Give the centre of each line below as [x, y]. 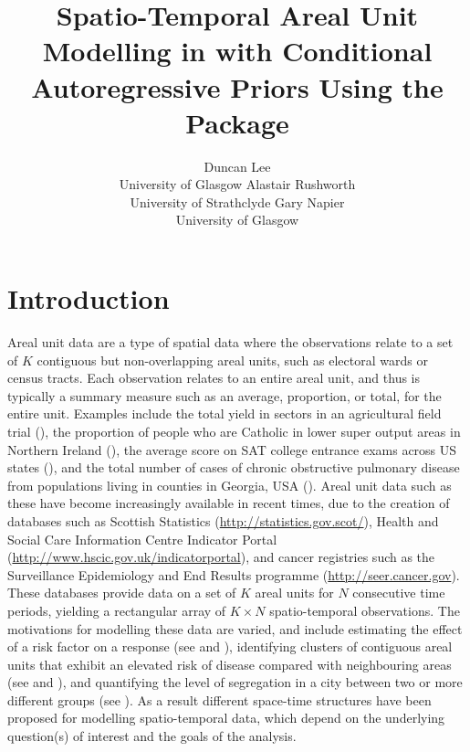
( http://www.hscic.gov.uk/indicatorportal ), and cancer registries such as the [221, 557]
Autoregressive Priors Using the [237, 86]
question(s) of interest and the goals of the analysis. [152, 736]
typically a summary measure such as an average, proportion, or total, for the [225, 395]
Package [237, 122]
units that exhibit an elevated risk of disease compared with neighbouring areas [230, 664]
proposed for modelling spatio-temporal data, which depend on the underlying [226, 718]
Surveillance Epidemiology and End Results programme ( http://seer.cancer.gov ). [234, 574]
